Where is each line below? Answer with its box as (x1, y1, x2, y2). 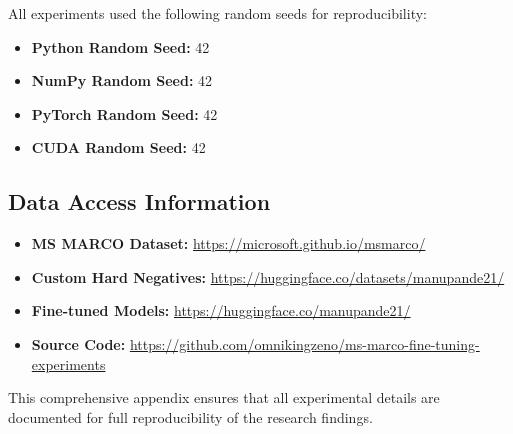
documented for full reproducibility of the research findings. (8, 406, 373, 427)
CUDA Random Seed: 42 (31, 137, 206, 158)
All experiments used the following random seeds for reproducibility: (8, 3, 427, 23)
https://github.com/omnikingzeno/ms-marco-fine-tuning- (129, 333, 480, 354)
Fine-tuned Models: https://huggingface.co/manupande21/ (31, 300, 411, 321)
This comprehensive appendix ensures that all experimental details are (8, 387, 440, 408)
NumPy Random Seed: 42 (31, 70, 213, 91)
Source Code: (31, 333, 126, 354)
